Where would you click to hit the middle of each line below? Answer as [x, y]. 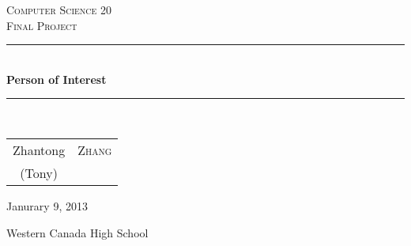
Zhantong [39, 149]
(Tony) [39, 172]
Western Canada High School [77, 232]
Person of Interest [57, 79]
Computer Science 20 [59, 9]
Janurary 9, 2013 [47, 205]
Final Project [42, 25]
